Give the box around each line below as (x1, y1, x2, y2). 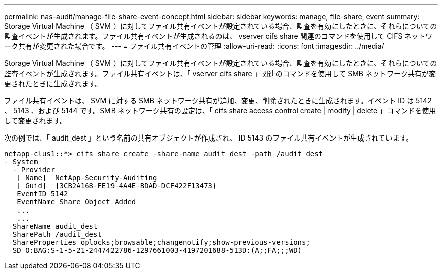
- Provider (12, 166, 56, 174)
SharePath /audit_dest (12, 230, 102, 238)
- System (4, 158, 38, 166)
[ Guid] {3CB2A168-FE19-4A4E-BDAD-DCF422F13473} (17, 182, 217, 190)
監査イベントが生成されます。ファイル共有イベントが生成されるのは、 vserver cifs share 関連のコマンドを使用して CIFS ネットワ (4, 32, 433, 40)
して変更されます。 (4, 116, 67, 125)
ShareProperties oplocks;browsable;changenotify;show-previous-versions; (12, 238, 310, 246)
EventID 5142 (17, 190, 68, 198)
